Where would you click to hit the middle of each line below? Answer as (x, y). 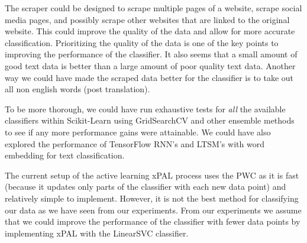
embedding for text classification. (65, 155)
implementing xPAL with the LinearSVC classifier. (97, 233)
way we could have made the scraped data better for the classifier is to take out (149, 77)
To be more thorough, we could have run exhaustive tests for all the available (145, 108)
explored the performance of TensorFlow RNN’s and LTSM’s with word (135, 143)
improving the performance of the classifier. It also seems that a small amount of (151, 54)
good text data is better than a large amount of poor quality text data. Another (150, 65)
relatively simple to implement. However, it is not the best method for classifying (152, 198)
